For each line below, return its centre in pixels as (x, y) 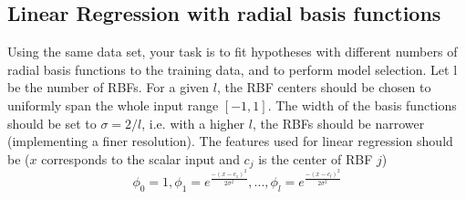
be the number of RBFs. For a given (109, 87)
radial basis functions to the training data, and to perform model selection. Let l (233, 69)
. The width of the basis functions (362, 105)
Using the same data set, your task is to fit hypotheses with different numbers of (233, 52)
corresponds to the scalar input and (140, 158)
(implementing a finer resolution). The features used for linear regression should (230, 141)
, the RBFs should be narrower (338, 123)
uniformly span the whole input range (113, 105)
